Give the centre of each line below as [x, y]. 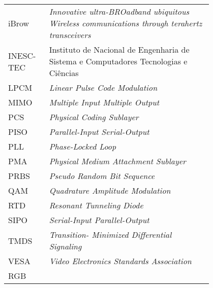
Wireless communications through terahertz [126, 23]
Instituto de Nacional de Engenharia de [119, 49]
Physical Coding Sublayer [94, 117]
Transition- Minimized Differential [110, 235]
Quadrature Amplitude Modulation [110, 190]
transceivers [70, 35]
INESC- [22, 55]
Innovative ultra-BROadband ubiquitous [119, 11]
